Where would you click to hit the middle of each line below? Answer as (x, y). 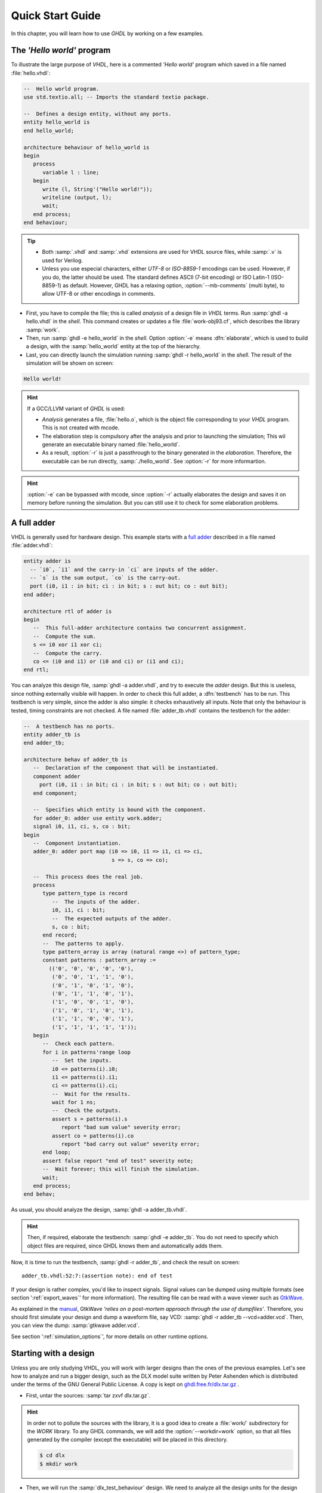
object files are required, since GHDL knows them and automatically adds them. (125, 1246)
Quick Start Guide (56, 16)
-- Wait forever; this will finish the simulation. (121, 1169)
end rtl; (36, 670)
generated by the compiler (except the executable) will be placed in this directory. (128, 1440)
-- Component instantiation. (77, 843)
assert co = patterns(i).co (93, 1136)
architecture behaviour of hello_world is (86, 147)
